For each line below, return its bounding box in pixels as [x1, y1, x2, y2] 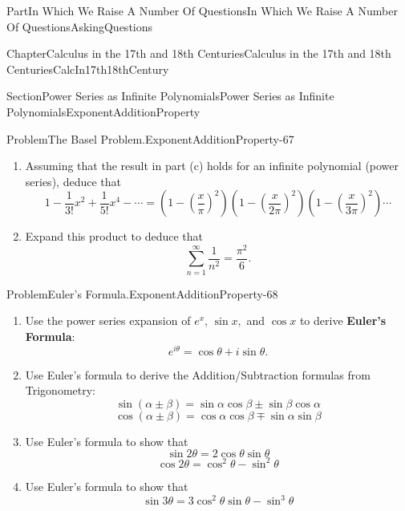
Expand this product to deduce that [25, 228, 204, 245]
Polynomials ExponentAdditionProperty [6, 103, 200, 120]
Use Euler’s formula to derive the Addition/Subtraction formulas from [25, 366, 371, 383]
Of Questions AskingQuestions [6, 18, 153, 34]
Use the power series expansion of [25, 312, 191, 329]
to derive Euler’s [299, 312, 387, 329]
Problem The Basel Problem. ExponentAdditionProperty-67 [6, 130, 294, 147]
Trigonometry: [25, 382, 96, 399]
